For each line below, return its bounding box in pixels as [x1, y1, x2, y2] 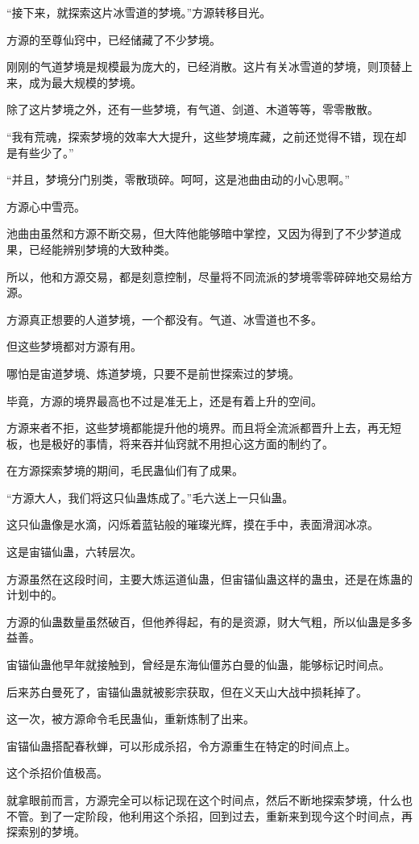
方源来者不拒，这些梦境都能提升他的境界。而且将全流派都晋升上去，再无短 [6, 419, 401, 436]
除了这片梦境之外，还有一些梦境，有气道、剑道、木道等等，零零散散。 [6, 101, 379, 118]
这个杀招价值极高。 [6, 764, 108, 781]
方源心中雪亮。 [6, 197, 85, 214]
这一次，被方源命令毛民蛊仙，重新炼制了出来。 [6, 710, 255, 727]
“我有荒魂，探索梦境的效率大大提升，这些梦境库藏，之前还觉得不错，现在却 [6, 127, 407, 144]
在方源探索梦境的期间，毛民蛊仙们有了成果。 [6, 462, 243, 479]
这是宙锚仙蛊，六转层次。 [6, 543, 142, 560]
